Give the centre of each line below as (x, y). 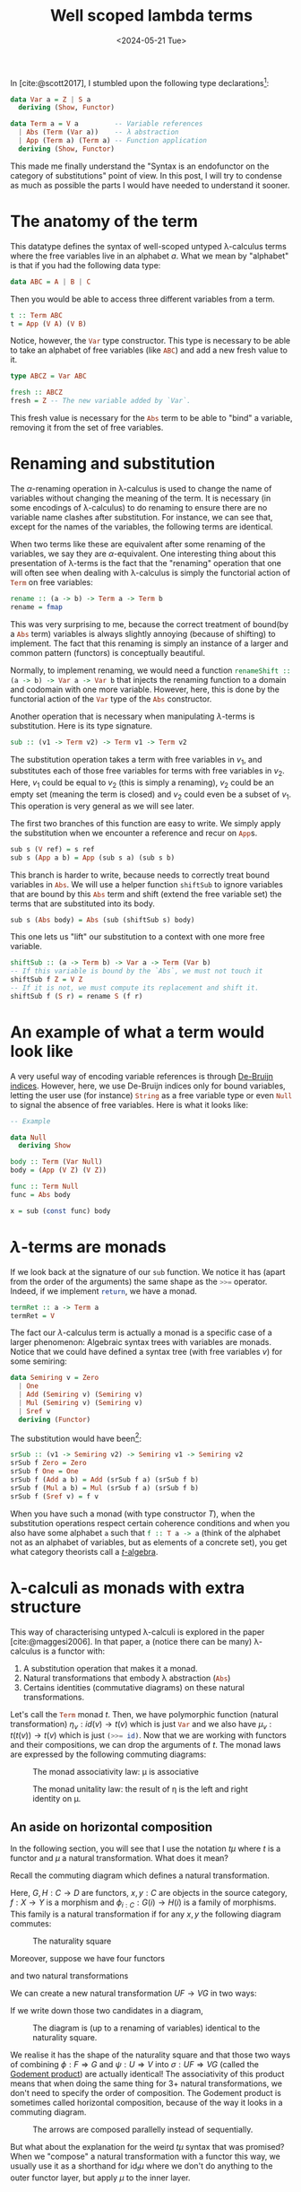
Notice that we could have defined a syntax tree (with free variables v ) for (146, 1352)
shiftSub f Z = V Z (47, 980)
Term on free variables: (52, 582)
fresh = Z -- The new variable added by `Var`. (101, 401)
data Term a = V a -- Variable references (107, 124)
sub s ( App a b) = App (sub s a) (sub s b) (93, 858)
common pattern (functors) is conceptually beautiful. (107, 652)
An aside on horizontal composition (112, 1827)
